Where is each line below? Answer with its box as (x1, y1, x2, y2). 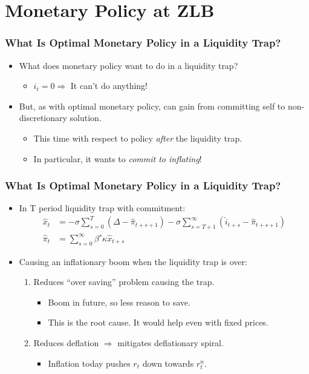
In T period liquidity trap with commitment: (19, 202, 186, 214)
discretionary (19, 111, 67, 124)
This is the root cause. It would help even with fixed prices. (48, 316, 268, 329)
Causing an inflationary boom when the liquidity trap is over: (19, 255, 247, 267)
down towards (142, 356, 194, 369)
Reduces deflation (33, 336, 99, 349)
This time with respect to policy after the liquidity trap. (33, 131, 242, 144)
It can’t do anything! (70, 79, 148, 92)
